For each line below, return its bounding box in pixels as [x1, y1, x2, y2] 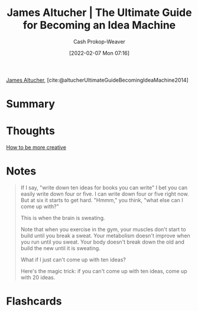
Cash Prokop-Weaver [73, 38, 126, 45]
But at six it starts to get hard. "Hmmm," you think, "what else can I [20, 197, 183, 203]
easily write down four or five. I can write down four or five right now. [20, 190, 189, 197]
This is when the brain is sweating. [20, 215, 105, 221]
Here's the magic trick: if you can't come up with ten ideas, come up [20, 268, 187, 274]
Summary [6, 98, 55, 111]
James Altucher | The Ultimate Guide [7, 6, 192, 20]
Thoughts [6, 124, 55, 138]
